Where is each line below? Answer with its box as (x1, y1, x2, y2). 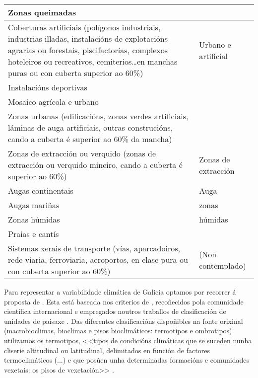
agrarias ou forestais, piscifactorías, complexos (8, 44, 168, 56)
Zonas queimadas (8, 6, 76, 18)
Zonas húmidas (8, 214, 60, 225)
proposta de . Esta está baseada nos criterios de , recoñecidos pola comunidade (4, 296, 244, 306)
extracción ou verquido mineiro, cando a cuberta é (8, 159, 183, 170)
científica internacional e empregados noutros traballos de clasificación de (4, 306, 226, 316)
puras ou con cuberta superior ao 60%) (8, 67, 143, 78)
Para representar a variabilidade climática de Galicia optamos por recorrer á (4, 287, 236, 297)
